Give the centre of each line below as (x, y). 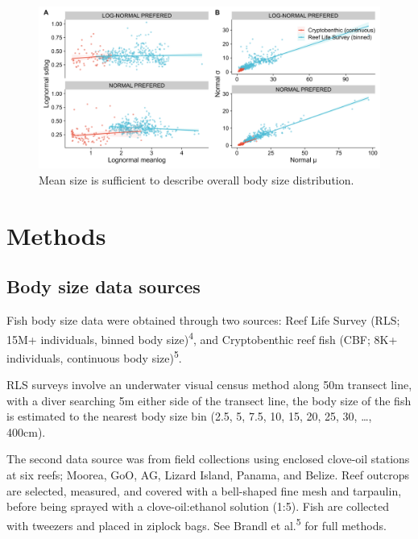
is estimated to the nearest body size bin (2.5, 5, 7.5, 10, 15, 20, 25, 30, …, (189, 416)
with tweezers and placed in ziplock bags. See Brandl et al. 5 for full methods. (197, 524)
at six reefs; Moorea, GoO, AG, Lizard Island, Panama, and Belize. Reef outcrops (208, 475)
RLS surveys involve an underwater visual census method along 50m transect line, (209, 385)
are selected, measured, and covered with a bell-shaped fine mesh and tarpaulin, (204, 490)
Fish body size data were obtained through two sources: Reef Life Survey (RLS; (203, 320)
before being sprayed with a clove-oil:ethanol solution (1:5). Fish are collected (198, 506)
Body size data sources (103, 286)
